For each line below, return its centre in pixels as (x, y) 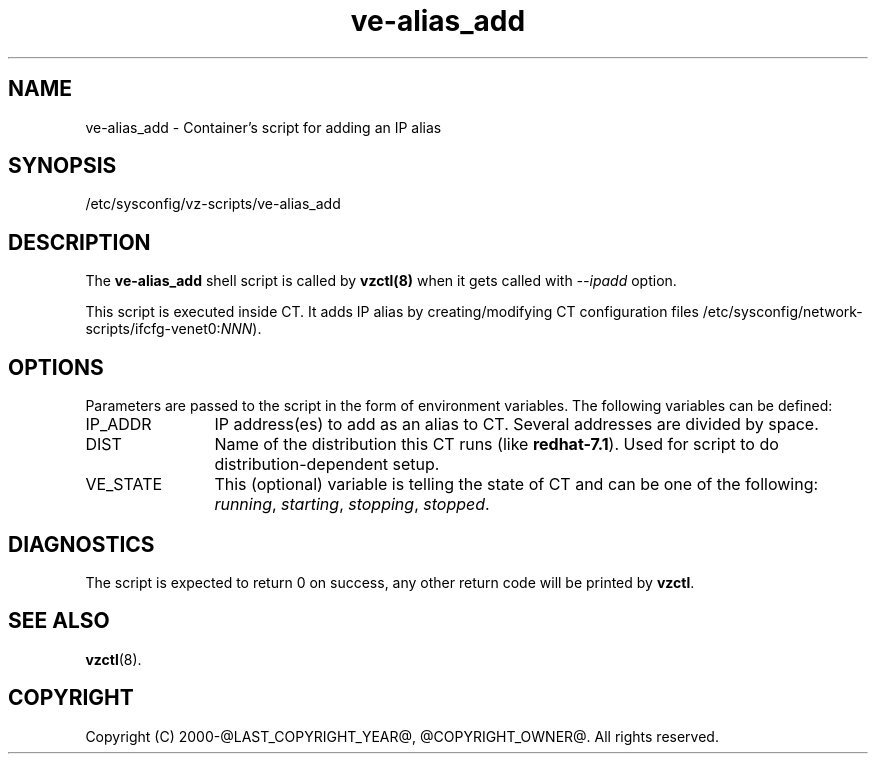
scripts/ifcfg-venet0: (153, 329)
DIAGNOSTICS (81, 544)
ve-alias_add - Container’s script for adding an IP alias (263, 127)
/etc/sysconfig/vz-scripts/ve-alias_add (213, 204)
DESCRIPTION (79, 242)
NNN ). (241, 329)
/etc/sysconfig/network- (782, 312)
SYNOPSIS (62, 166)
